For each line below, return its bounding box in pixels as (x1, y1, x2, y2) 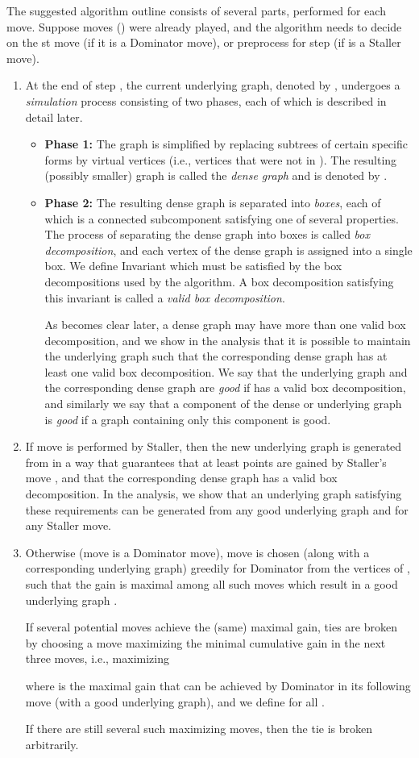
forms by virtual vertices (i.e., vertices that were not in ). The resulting (44, 151, 397, 168)
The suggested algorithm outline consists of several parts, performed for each (6, 2, 386, 19)
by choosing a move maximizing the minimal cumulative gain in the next (25, 634, 386, 651)
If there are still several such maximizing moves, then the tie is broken (25, 720, 373, 737)
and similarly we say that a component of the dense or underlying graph (44, 395, 402, 412)
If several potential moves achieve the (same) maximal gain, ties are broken (25, 618, 397, 635)
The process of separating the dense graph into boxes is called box (44, 226, 370, 243)
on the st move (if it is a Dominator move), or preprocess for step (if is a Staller (6, 34, 401, 51)
